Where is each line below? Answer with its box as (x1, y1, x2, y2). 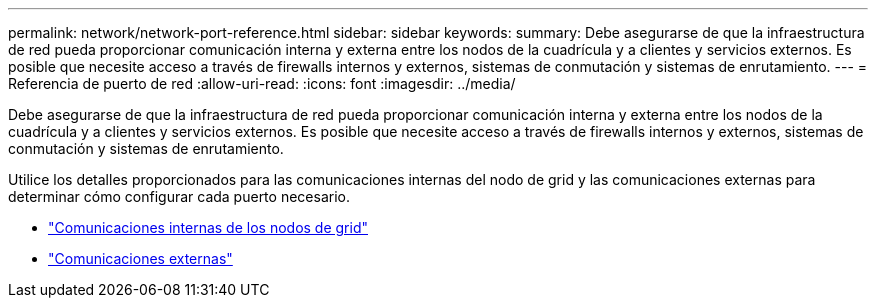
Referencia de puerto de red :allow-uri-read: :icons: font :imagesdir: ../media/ (8, 75, 516, 92)
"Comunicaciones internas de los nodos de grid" (48, 219, 368, 236)
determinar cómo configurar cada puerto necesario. (8, 188, 350, 205)
